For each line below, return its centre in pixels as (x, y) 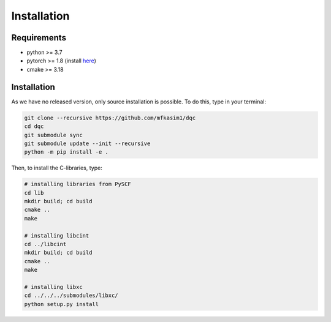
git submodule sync (53, 135)
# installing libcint (57, 235)
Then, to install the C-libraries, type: (57, 168)
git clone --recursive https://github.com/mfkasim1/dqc (110, 118)
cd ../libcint (45, 244)
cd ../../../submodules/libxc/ (71, 296)
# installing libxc (53, 287)
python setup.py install (62, 304)
